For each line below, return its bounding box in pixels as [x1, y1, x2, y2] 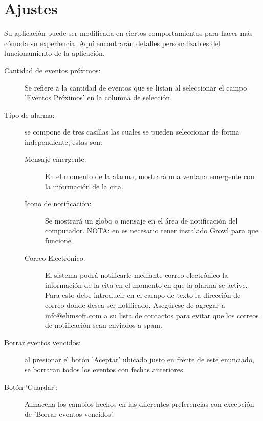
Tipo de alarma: [4, 109, 55, 120]
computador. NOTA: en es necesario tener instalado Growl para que [45, 225, 259, 236]
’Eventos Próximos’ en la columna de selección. [25, 92, 172, 103]
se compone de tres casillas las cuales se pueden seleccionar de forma [25, 126, 239, 137]
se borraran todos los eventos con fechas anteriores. [25, 364, 185, 374]
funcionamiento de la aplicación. [4, 48, 105, 58]
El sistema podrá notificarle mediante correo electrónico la [45, 270, 228, 280]
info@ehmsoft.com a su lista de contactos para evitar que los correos [45, 309, 259, 320]
